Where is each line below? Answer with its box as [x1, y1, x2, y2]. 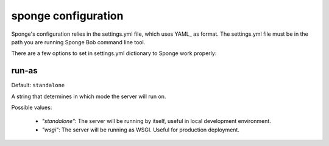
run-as [11, 65, 38, 76]
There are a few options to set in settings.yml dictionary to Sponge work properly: [11, 50, 217, 57]
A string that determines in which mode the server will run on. [11, 93, 166, 100]
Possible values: [11, 104, 52, 111]
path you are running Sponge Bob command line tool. [11, 38, 146, 45]
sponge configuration [11, 9, 124, 22]
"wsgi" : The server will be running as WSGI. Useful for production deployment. [41, 126, 240, 133]
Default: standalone [11, 82, 65, 89]
